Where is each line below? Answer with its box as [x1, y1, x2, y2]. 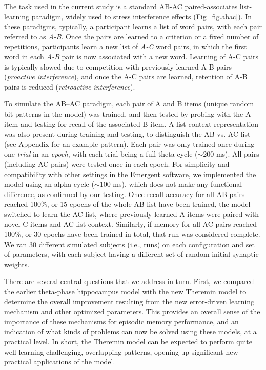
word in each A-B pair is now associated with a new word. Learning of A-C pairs [4, 51, 259, 61]
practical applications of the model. [4, 356, 115, 367]
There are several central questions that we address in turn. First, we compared [4, 276, 254, 287]
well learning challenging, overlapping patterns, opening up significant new [4, 346, 238, 357]
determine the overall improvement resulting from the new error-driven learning [4, 296, 255, 307]
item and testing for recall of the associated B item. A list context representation [4, 118, 259, 129]
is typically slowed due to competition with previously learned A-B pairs [4, 61, 232, 72]
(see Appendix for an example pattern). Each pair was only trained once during [4, 138, 255, 149]
